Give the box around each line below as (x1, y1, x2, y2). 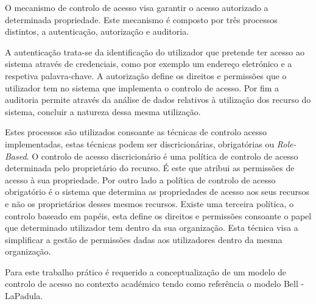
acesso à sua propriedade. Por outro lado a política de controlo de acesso (5, 173, 276, 186)
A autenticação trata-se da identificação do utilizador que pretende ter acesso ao (5, 45, 304, 58)
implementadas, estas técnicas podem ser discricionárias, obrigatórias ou (5, 137, 275, 150)
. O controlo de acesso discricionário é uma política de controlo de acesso (26, 149, 298, 162)
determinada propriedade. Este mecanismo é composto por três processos (5, 13, 278, 26)
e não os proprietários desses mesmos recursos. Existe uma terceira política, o (5, 197, 294, 210)
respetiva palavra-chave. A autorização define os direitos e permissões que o (5, 69, 287, 82)
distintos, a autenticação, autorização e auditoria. (5, 25, 189, 38)
